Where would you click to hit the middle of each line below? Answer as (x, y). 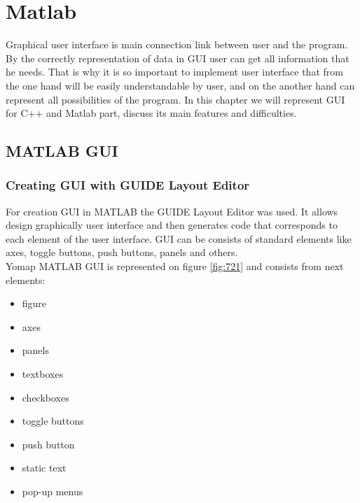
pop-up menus (53, 491)
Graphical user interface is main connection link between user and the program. (177, 44)
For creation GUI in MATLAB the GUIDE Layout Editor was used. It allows (172, 211)
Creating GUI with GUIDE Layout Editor (128, 185)
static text (44, 468)
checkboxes (46, 397)
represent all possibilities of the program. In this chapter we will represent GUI (175, 99)
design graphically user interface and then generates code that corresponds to (172, 225)
